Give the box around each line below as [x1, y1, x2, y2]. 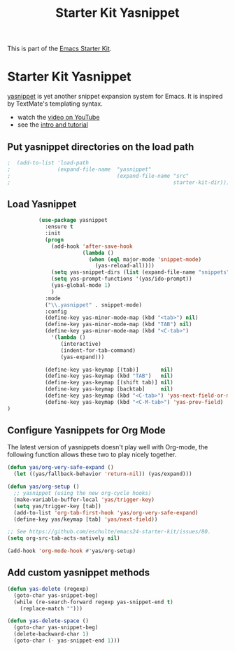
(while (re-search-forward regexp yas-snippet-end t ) [13, 598, 173, 605]
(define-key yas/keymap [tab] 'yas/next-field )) [13, 516, 158, 523]
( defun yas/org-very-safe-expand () [7, 464, 114, 471]
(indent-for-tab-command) [60, 346, 136, 354]
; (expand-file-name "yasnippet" [7, 166, 152, 173]
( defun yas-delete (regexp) [7, 585, 90, 592]
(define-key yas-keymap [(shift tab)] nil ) [44, 379, 173, 386]
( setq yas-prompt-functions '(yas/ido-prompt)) [51, 275, 192, 283]
